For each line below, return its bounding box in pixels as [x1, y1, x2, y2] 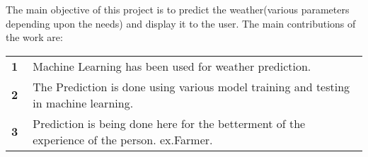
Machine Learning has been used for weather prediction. [33, 57, 311, 74]
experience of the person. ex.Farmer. [33, 131, 213, 148]
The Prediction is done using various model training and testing [33, 78, 350, 95]
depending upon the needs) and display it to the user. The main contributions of [6, 16, 356, 30]
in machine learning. [33, 94, 134, 111]
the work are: [6, 30, 63, 45]
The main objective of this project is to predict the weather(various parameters [6, 2, 350, 17]
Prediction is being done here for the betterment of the [33, 115, 306, 132]
